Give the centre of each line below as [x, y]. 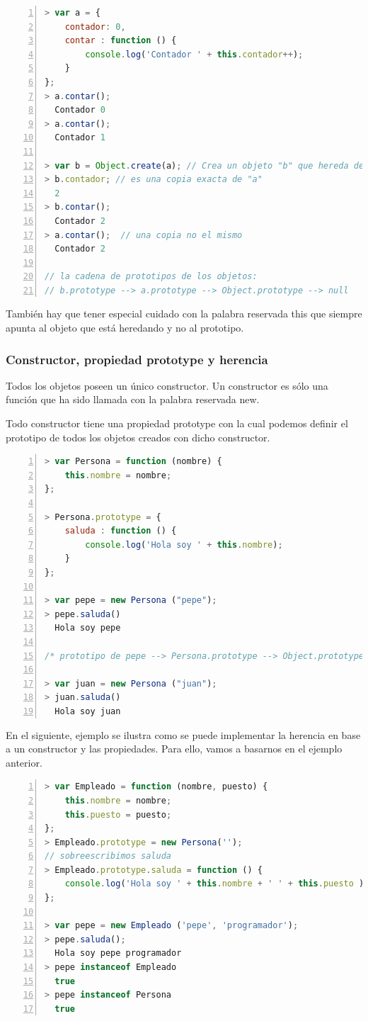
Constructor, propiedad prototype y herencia [137, 359]
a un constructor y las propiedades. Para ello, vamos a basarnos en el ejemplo [174, 749]
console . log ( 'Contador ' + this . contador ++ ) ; [194, 54]
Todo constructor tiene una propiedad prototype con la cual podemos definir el [177, 423]
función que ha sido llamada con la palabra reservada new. [133, 399]
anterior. [24, 762]
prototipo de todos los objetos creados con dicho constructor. [138, 437]
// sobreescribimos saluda [108, 856]
